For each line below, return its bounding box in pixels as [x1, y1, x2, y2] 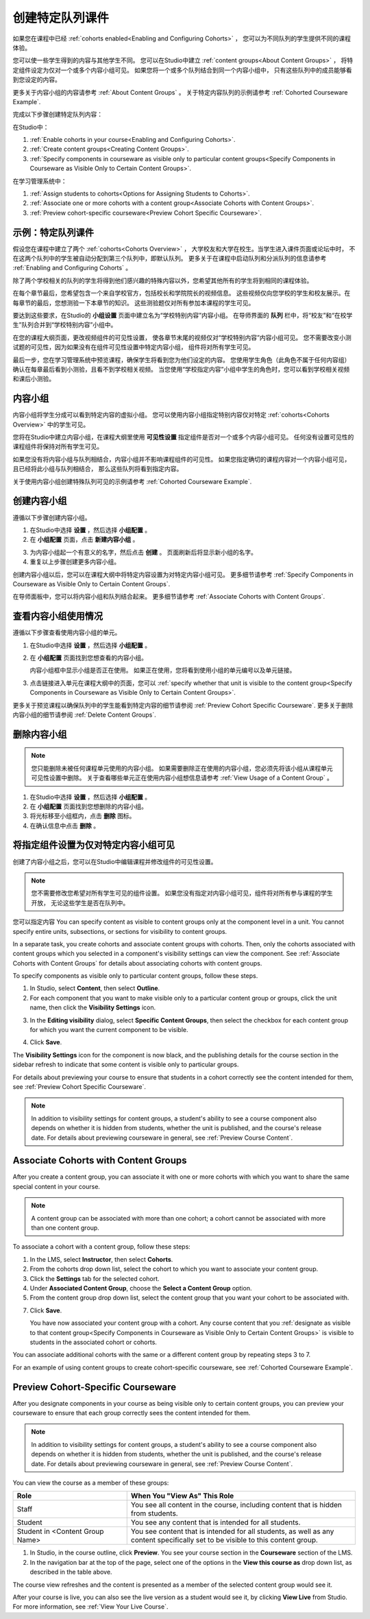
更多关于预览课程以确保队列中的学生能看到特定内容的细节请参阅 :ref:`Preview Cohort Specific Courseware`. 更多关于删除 [12, 701, 354, 709]
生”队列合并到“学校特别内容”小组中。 [12, 321, 117, 329]
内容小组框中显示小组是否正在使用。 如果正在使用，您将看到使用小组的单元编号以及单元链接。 [29, 666, 296, 675]
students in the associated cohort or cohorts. [29, 1338, 158, 1346]
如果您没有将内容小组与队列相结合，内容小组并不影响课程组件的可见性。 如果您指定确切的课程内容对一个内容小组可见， [12, 455, 351, 463]
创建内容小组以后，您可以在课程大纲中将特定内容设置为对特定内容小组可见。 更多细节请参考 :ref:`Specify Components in [12, 570, 354, 579]
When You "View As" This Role [130, 1491, 234, 1501]
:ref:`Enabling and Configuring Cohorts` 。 [12, 264, 132, 272]
